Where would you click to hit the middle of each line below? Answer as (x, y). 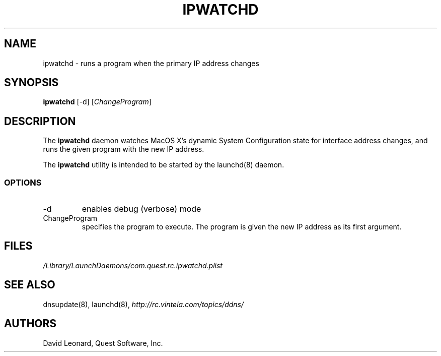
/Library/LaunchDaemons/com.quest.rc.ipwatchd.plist (133, 265)
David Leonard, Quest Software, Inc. (103, 343)
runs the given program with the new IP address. (124, 149)
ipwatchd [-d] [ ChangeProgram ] (97, 102)
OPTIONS (23, 182)
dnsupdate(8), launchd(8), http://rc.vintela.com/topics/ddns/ (143, 304)
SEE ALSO (30, 285)
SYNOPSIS (31, 83)
